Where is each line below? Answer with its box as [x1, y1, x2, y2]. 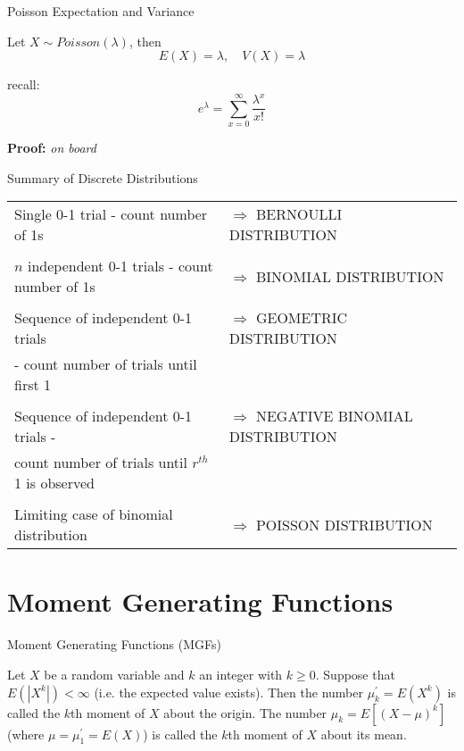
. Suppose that [315, 664, 395, 683]
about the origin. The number [163, 703, 327, 722]
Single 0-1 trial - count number [14, 204, 208, 225]
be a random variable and [44, 664, 185, 683]
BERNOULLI [255, 204, 343, 225]
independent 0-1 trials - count [27, 255, 213, 277]
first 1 [14, 374, 52, 396]
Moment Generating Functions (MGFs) [7, 635, 221, 654]
